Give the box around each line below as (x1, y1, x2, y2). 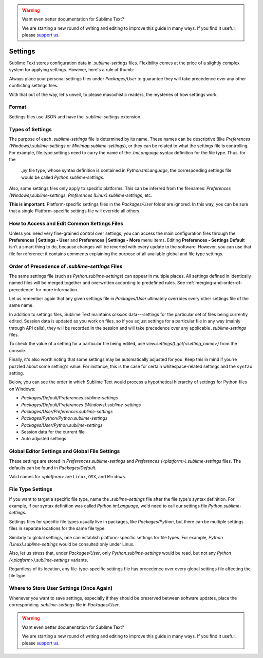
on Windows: (9, 386, 36, 392)
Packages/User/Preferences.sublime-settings (21, 408, 113, 414)
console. (9, 347, 27, 353)
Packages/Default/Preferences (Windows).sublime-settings (21, 402, 141, 408)
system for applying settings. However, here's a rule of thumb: (9, 67, 134, 73)
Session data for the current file (21, 429, 85, 435)
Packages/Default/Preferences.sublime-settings (21, 395, 118, 401)
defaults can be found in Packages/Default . (9, 465, 97, 471)
